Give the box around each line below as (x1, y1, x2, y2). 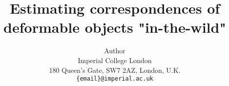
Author (104, 45, 125, 56)
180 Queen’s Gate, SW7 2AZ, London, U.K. (49, 64, 181, 75)
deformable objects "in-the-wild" (3, 17, 226, 37)
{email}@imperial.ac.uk (76, 75, 153, 83)
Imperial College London (78, 55, 152, 65)
